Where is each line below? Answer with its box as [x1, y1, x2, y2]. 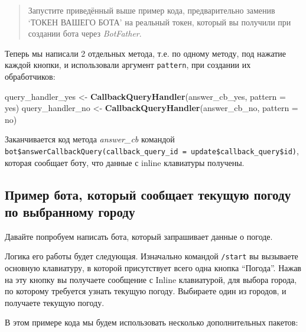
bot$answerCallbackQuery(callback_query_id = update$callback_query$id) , [5, 145, 299, 157]
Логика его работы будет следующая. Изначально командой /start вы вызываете [5, 250, 298, 262]
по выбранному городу [5, 203, 135, 221]
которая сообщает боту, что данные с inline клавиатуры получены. [5, 156, 245, 168]
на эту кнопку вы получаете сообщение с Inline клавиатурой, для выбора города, [5, 273, 297, 285]
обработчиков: [5, 70, 56, 83]
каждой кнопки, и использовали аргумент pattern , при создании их [5, 58, 251, 71]
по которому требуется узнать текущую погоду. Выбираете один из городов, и [5, 285, 287, 297]
